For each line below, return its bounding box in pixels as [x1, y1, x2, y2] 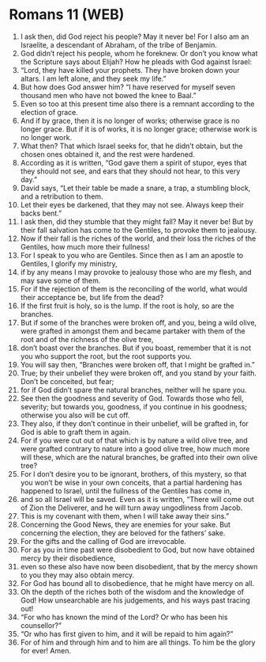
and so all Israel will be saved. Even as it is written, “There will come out [20, 494, 255, 504]
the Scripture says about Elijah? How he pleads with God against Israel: [20, 57, 252, 67]
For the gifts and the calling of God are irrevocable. [20, 536, 186, 546]
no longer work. [20, 132, 73, 142]
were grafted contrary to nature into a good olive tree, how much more [20, 443, 250, 453]
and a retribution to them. [20, 192, 103, 201]
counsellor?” [20, 620, 62, 630]
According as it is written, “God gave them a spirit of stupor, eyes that [20, 158, 247, 167]
